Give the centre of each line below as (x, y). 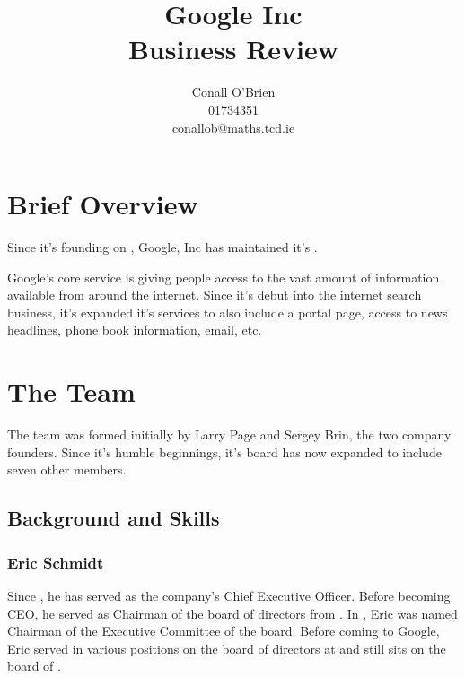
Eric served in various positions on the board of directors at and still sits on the (227, 648)
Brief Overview (103, 204)
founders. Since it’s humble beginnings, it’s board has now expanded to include (224, 452)
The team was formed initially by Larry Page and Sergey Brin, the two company (229, 435)
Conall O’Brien (233, 92)
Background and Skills (114, 518)
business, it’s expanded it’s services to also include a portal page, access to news (228, 312)
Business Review (233, 49)
